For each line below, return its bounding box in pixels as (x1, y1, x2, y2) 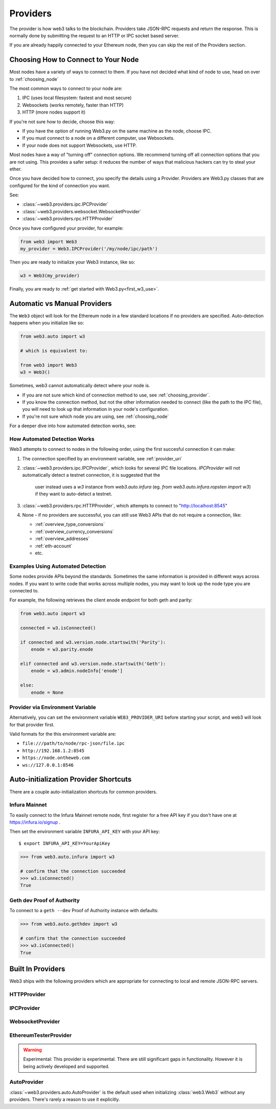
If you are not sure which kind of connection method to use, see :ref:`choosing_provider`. (22, 392, 210, 398)
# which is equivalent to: (20, 348, 88, 354)
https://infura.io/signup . (9, 819, 61, 826)
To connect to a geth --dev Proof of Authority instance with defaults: (9, 907, 158, 914)
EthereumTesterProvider (9, 1031, 72, 1038)
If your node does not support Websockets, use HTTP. (22, 142, 137, 148)
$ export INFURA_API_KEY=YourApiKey (18, 840, 110, 846)
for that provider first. (9, 721, 55, 727)
